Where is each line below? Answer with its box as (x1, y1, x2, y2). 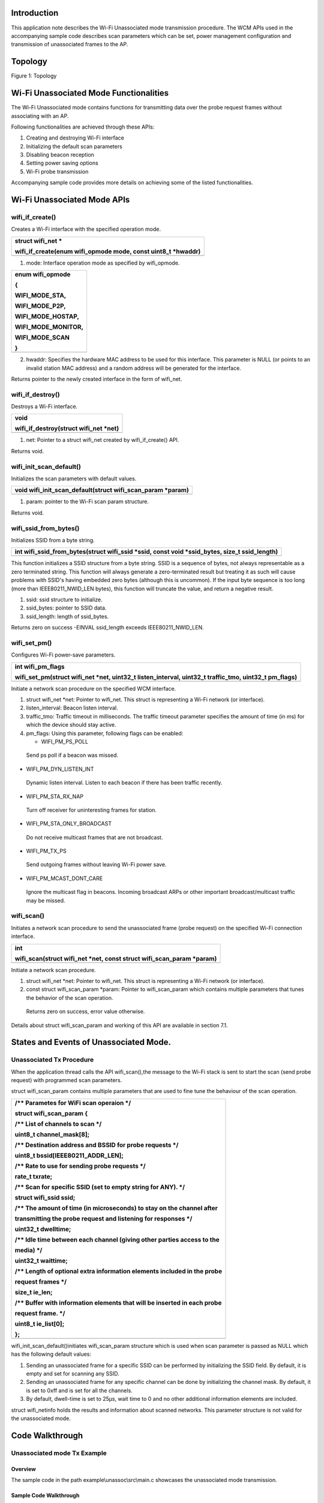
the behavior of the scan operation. (26, 994, 113, 1001)
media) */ (14, 1246, 43, 1254)
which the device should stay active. (26, 721, 116, 729)
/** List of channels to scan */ (14, 1119, 102, 1128)
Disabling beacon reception (26, 151, 94, 159)
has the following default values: (11, 1350, 92, 1358)
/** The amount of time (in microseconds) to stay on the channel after (14, 1204, 218, 1212)
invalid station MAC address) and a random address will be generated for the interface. (26, 364, 241, 372)
